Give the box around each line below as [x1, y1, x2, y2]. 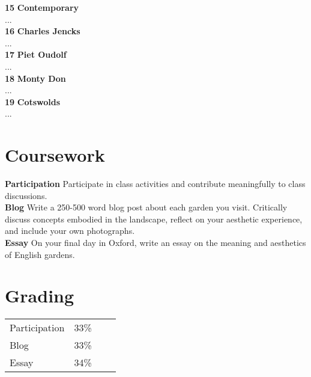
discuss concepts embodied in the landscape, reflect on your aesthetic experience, [5, 212, 303, 225]
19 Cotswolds [5, 95, 61, 108]
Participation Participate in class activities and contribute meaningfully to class [5, 177, 306, 190]
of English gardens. [5, 248, 75, 260]
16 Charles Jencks [5, 25, 80, 37]
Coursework [5, 143, 105, 167]
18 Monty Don [5, 72, 66, 84]
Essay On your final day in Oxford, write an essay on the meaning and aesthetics [5, 236, 306, 249]
